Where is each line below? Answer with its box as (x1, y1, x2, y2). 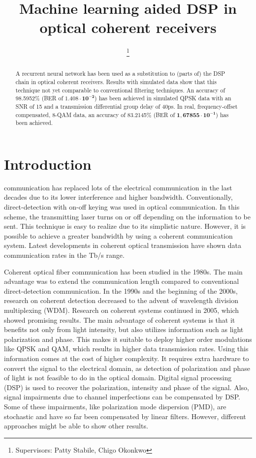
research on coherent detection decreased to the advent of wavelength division (4, 295, 238, 305)
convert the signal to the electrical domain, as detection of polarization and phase (4, 363, 251, 373)
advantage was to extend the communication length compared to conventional (4, 276, 239, 286)
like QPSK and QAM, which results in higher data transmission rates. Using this (4, 343, 249, 354)
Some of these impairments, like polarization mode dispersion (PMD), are (4, 401, 226, 411)
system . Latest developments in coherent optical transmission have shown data (4, 240, 241, 250)
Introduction (4, 153, 92, 174)
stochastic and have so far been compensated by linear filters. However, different (4, 411, 246, 421)
